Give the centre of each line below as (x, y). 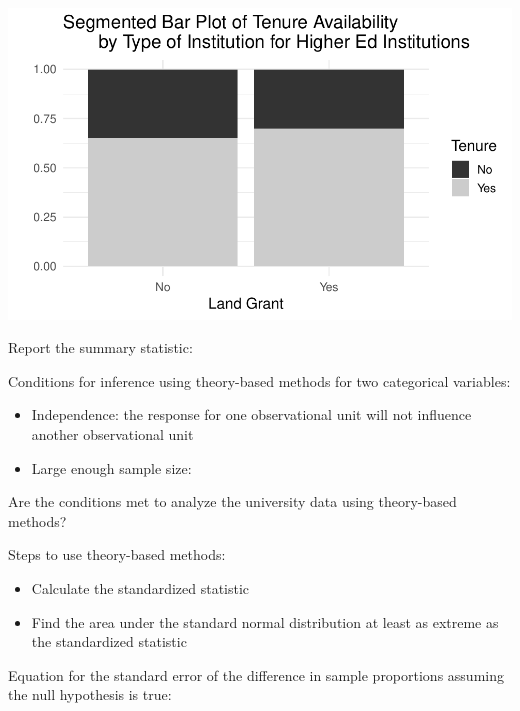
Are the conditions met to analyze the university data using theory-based (232, 501)
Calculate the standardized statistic (140, 588)
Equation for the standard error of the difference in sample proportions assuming (256, 674)
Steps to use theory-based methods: (117, 554)
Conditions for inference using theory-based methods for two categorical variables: (259, 380)
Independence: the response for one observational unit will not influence (251, 414)
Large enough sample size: (111, 467)
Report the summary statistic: (100, 347)
